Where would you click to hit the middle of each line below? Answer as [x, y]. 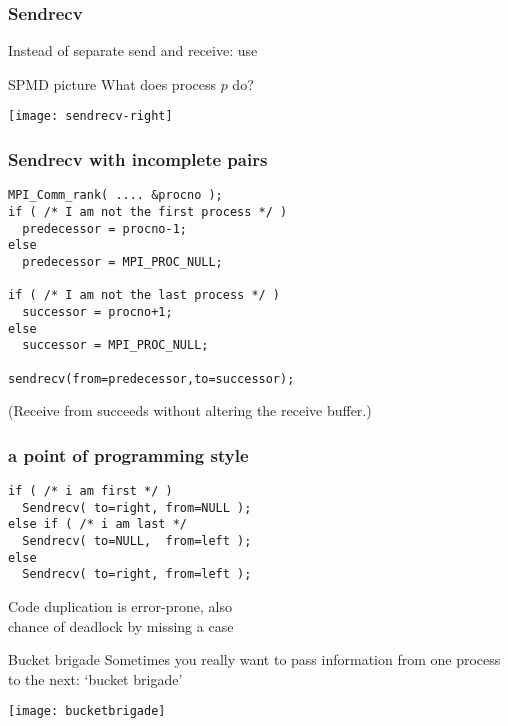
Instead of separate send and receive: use [133, 50]
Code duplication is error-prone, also [120, 605]
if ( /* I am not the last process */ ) [144, 295]
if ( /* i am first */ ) [90, 490]
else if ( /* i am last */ [97, 524]
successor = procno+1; [97, 311]
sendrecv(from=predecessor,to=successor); [151, 378]
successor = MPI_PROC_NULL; [115, 345]
